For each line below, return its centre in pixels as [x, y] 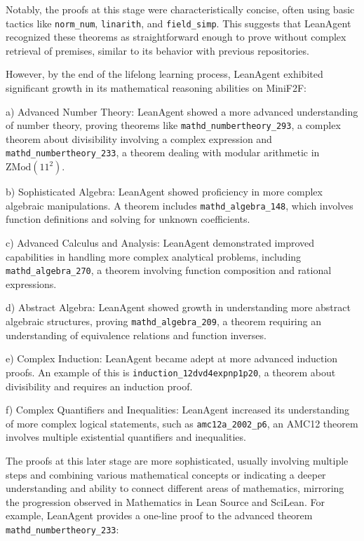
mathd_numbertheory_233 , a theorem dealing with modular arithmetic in [163, 152]
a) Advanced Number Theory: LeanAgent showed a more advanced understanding [182, 111]
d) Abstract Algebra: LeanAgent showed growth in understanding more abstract [178, 307]
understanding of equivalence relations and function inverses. [136, 335]
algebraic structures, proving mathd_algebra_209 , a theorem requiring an [163, 321]
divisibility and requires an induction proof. [99, 386]
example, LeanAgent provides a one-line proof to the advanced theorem [159, 515]
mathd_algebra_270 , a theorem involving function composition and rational [169, 270]
